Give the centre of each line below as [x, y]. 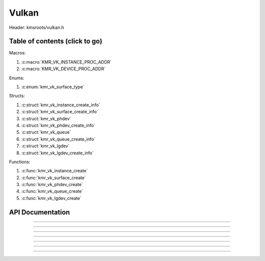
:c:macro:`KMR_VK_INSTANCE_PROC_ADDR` [66, 62]
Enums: [17, 78]
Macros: [17, 53]
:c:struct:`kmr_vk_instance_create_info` [61, 105]
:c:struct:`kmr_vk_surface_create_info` [60, 112]
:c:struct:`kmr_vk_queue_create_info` [58, 139]
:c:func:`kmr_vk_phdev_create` [52, 185]
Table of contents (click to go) [56, 41]
